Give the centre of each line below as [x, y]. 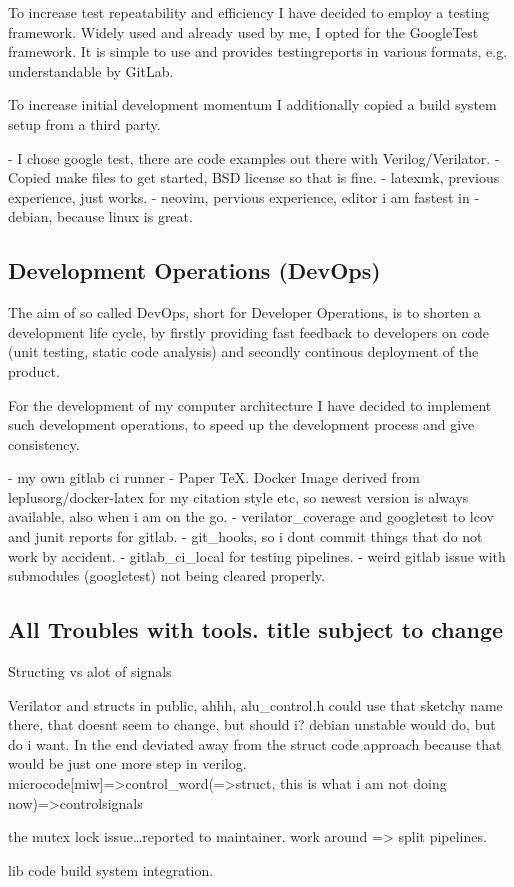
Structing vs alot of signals [90, 671]
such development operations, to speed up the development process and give [241, 424]
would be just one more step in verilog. [127, 763]
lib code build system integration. [111, 869]
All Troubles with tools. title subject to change [256, 629]
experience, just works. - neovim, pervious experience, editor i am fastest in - [244, 196]
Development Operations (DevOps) [194, 270]
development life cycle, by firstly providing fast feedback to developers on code [249, 331]
